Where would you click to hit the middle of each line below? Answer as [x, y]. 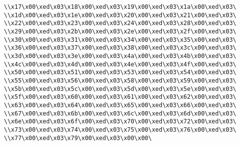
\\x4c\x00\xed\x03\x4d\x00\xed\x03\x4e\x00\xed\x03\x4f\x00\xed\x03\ [120, 64]
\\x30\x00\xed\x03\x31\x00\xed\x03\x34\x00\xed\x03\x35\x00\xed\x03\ [120, 40]
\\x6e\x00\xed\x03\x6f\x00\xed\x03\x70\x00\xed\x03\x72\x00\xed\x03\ [120, 122]
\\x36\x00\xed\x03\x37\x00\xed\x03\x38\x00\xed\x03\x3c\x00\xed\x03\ [120, 48]
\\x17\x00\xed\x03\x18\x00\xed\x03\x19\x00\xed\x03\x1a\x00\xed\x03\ [120, 7]
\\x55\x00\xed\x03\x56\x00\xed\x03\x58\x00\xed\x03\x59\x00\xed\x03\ [120, 80]
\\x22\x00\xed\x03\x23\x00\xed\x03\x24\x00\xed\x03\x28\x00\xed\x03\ [120, 23]
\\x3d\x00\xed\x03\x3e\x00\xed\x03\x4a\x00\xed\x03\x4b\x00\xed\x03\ [120, 56]
